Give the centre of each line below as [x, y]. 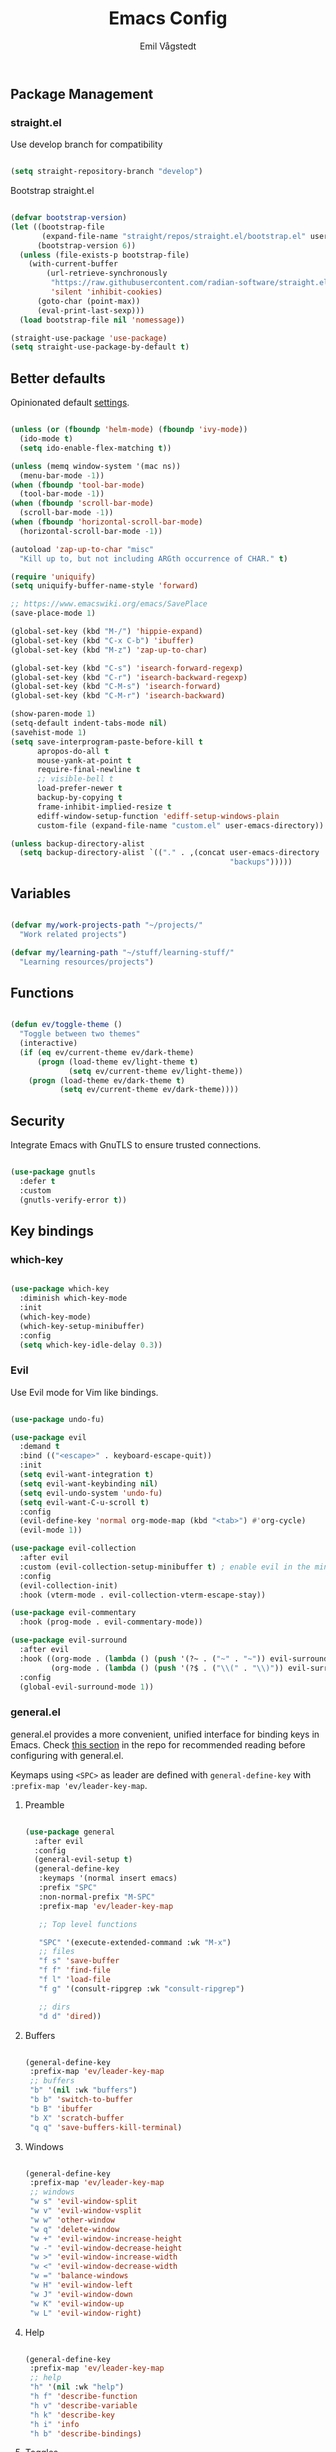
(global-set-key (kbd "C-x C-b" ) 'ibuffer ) [102, 640]
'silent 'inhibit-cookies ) [106, 292]
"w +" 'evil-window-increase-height [106, 2238]
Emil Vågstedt [168, 46]
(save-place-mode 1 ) [53, 613]
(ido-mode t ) [46, 439]
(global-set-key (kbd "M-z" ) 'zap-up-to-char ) [109, 650]
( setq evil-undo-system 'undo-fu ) [91, 1493]
